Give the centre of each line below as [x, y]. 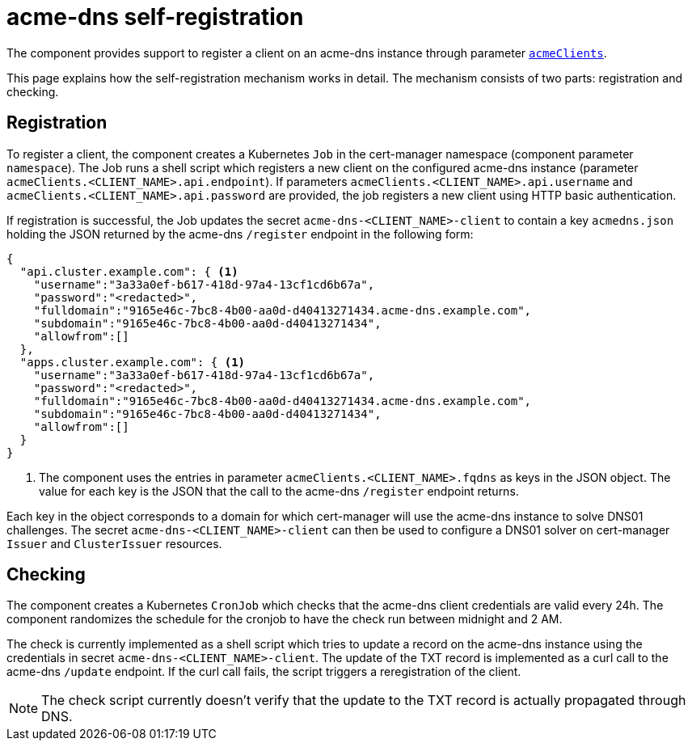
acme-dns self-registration [155, 17]
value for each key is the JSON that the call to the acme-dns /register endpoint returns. [279, 491]
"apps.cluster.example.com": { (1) [133, 362]
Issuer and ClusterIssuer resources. [114, 543]
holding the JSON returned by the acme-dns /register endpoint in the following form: [240, 234]
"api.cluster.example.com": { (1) [129, 271]
